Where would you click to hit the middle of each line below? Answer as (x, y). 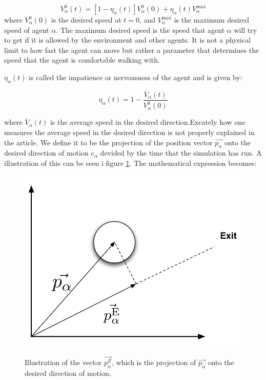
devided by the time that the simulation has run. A (181, 153)
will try (245, 30)
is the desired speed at (86, 20)
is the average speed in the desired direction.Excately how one (148, 122)
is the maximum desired (212, 20)
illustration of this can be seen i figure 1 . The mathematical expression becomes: (130, 163)
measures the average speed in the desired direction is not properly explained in (129, 132)
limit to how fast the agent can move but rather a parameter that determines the (132, 50)
